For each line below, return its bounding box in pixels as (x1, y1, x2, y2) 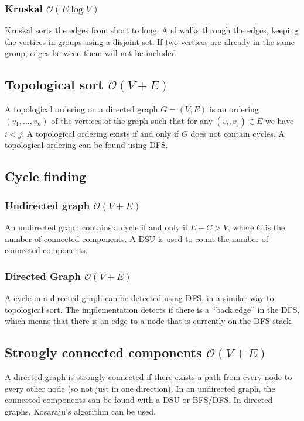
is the (265, 220, 285, 233)
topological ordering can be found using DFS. (5, 139, 168, 151)
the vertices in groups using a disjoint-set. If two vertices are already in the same (5, 35, 295, 47)
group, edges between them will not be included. (5, 47, 179, 59)
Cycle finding (5, 167, 87, 185)
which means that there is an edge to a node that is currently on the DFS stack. (5, 315, 293, 327)
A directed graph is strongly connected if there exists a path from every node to (5, 370, 292, 382)
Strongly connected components (5, 343, 202, 361)
